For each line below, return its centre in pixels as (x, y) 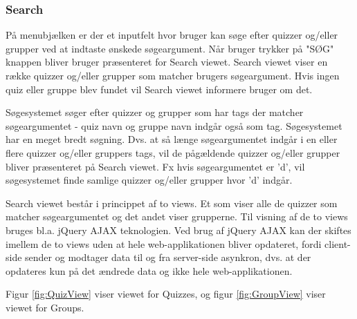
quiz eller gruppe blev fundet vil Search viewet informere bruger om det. (159, 89)
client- (338, 243)
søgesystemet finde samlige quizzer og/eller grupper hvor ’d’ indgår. (149, 180)
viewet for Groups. (45, 307)
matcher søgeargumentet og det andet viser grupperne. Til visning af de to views (177, 216)
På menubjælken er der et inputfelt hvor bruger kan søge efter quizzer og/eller (172, 35)
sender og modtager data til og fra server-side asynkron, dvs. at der (168, 257)
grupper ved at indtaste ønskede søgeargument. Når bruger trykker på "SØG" (170, 48)
